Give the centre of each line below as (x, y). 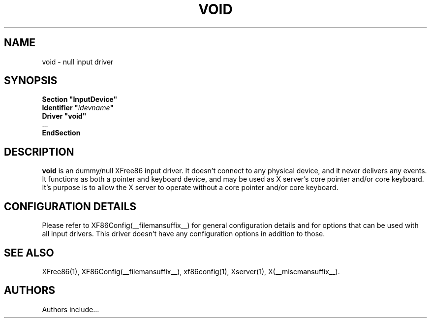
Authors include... (71, 309)
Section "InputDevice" (80, 99)
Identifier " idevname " (78, 108)
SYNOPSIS (31, 81)
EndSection (61, 133)
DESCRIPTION (39, 152)
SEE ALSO (29, 253)
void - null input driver (78, 62)
